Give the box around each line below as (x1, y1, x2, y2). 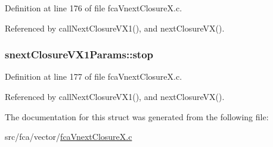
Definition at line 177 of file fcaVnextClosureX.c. (5, 70, 182, 83)
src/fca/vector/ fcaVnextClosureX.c (5, 130, 132, 143)
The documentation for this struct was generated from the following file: (5, 110, 269, 123)
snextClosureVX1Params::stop (5, 47, 154, 62)
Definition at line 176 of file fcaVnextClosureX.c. (5, 2, 182, 14)
